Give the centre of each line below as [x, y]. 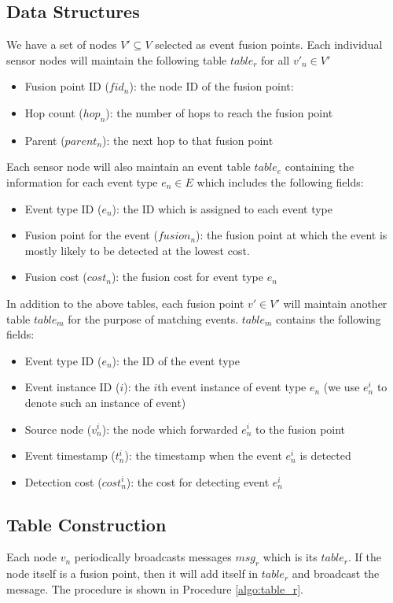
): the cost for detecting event [198, 481]
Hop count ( [54, 112]
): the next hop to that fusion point [188, 140]
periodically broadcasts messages [153, 557]
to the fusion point [300, 429]
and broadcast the [336, 573]
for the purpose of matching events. [153, 318]
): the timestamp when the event [203, 455]
